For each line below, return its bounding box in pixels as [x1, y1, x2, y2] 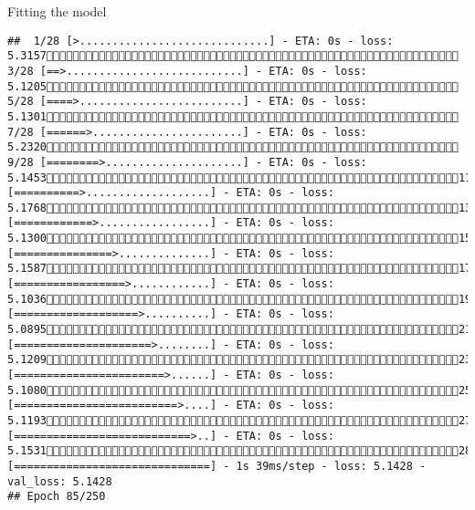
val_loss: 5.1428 [7, 474, 112, 488]
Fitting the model [7, 2, 107, 20]
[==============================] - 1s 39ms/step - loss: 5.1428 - [7, 459, 427, 473]
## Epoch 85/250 [7, 490, 106, 504]
